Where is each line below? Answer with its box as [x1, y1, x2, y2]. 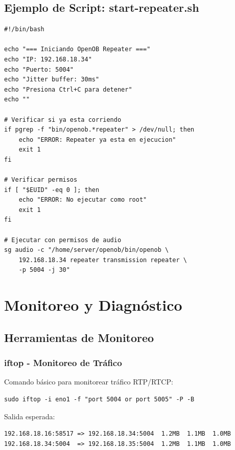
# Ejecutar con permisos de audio [4, 236, 122, 244]
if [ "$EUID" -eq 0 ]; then [4, 186, 100, 194]
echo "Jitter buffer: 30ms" [4, 76, 100, 83]
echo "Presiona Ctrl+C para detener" [4, 85, 132, 93]
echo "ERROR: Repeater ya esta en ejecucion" [18, 136, 176, 143]
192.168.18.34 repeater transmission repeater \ [18, 256, 187, 264]
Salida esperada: [4, 411, 55, 421]
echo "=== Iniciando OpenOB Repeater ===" [4, 46, 151, 53]
